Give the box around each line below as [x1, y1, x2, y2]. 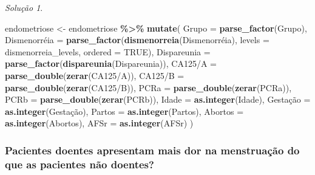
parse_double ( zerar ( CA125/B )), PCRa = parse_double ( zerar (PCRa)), [5, 81, 292, 94]
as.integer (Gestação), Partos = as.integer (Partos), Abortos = [5, 105, 244, 117]
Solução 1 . [5, 1, 43, 13]
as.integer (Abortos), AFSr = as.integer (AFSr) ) [5, 117, 194, 129]
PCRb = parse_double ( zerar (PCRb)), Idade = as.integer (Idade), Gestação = [5, 93, 311, 106]
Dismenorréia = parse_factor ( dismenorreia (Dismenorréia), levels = [5, 33, 269, 46]
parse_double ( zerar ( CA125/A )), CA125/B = [5, 69, 185, 81]
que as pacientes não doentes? [5, 156, 154, 171]
